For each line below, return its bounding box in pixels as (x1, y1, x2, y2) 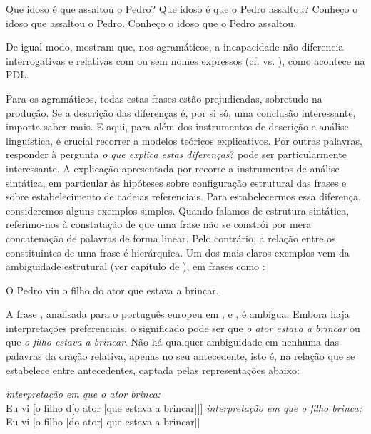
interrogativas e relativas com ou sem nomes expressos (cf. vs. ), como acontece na (6, 53, 365, 68)
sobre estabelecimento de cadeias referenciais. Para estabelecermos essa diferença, (6, 189, 361, 204)
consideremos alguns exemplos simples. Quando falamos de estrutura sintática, (6, 202, 350, 217)
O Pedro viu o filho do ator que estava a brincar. (6, 282, 219, 297)
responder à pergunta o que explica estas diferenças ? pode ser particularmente (6, 147, 347, 162)
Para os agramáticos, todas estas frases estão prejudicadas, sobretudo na (6, 91, 322, 105)
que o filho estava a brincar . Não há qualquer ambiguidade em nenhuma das (6, 334, 340, 349)
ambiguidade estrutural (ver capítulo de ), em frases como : (6, 259, 265, 274)
